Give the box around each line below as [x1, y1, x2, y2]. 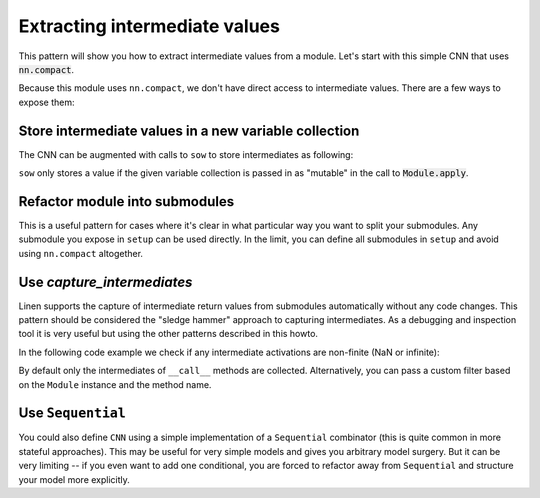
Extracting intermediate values [18, 15, 280, 37]
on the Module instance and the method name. [18, 378, 212, 390]
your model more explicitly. [18, 473, 130, 485]
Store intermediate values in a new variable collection [18, 122, 360, 139]
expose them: [18, 96, 75, 108]
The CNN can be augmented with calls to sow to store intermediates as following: [18, 148, 354, 160]
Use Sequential [18, 405, 127, 422]
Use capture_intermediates [18, 273, 193, 290]
